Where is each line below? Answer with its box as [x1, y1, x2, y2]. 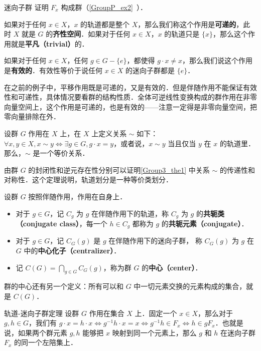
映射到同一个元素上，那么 [112, 327, 197, 337]
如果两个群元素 [18, 327, 67, 337]
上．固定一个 [135, 307, 177, 318]
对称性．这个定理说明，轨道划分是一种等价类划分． [4, 174, 173, 185]
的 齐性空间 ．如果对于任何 [46, 29, 130, 39]
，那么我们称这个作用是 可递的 [138, 19, 236, 29]
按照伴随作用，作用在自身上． [28, 191, 127, 201]
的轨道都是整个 [80, 19, 130, 29]
